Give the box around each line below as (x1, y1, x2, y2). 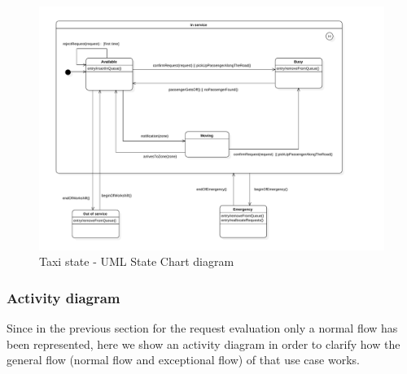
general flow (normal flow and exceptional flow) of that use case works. (7, 351, 360, 368)
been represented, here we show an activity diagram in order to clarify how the (7, 335, 400, 352)
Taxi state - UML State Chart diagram (39, 253, 234, 270)
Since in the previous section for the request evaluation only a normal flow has (7, 320, 398, 337)
